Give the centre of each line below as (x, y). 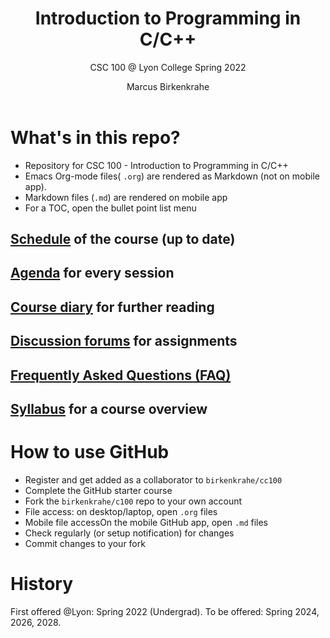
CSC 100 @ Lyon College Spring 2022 (168, 67)
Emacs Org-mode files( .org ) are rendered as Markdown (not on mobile (172, 176)
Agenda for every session (92, 273)
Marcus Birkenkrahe (168, 86)
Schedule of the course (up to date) (123, 239)
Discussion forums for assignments (124, 341)
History (42, 584)
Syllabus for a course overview (109, 409)
